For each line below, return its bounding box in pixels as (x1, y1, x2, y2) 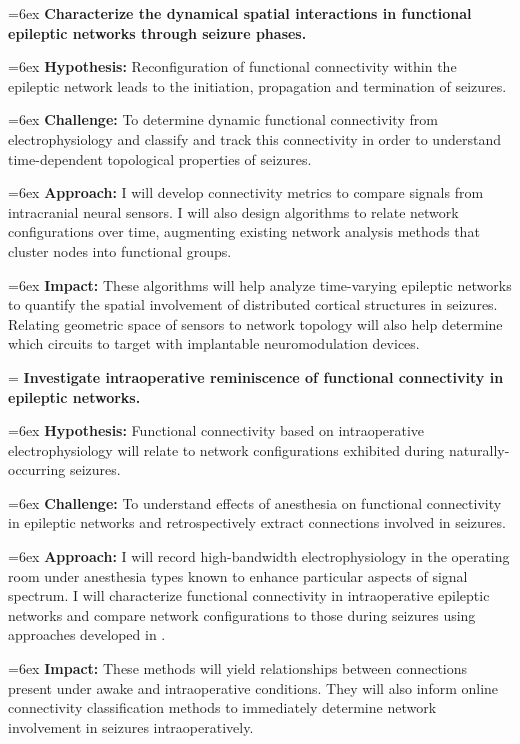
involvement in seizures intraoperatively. (8, 716, 254, 737)
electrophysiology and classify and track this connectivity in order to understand (8, 128, 501, 149)
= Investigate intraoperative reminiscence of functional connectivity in (8, 366, 504, 387)
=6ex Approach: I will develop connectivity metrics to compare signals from (8, 182, 484, 203)
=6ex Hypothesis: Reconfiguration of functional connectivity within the (8, 56, 457, 77)
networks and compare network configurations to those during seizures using (8, 604, 476, 625)
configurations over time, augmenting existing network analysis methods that (8, 221, 480, 242)
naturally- (448, 439, 510, 460)
